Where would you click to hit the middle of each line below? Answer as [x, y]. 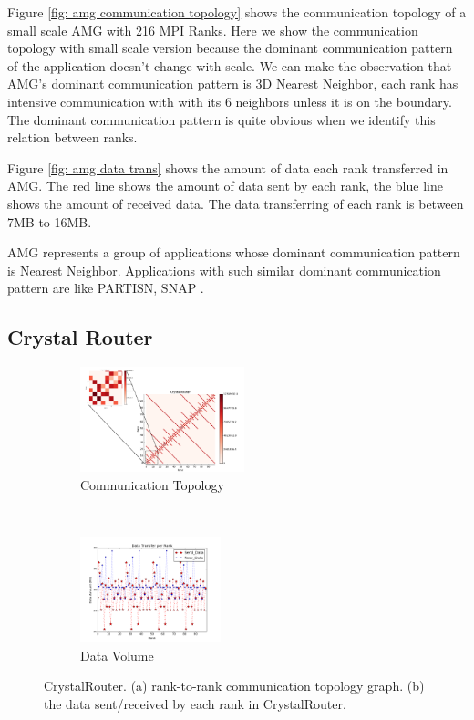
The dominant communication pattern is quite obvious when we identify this [222, 119]
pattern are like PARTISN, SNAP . [106, 288]
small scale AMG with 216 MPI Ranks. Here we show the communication [213, 30]
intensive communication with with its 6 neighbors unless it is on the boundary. [230, 101]
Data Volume [117, 655]
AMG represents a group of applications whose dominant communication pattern [234, 252]
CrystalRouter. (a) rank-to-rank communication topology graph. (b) [234, 686]
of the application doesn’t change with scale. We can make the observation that [230, 65]
